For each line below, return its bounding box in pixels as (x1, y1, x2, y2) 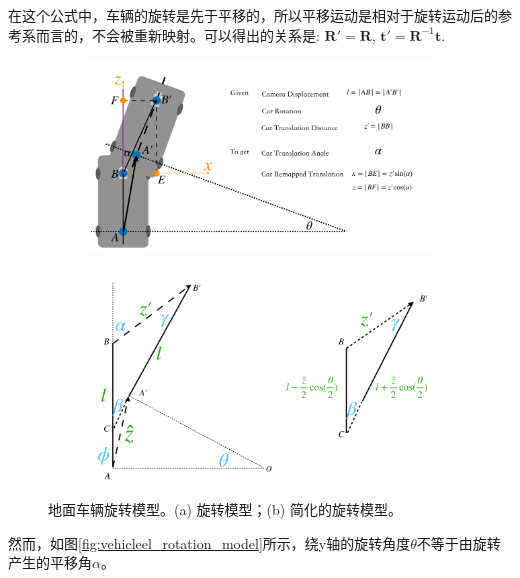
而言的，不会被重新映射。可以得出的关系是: (35, 24, 320, 45)
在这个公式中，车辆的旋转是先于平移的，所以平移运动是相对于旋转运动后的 (8, 5, 498, 25)
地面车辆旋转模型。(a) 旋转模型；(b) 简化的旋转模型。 (48, 499, 402, 520)
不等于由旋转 (416, 532, 501, 553)
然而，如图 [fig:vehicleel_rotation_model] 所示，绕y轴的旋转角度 (8, 532, 411, 553)
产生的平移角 (8, 552, 92, 573)
